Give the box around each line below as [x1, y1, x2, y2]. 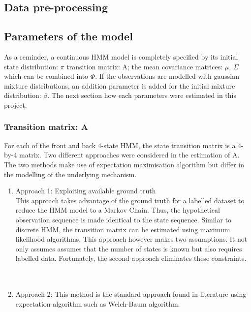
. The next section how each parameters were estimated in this [47, 90, 236, 100]
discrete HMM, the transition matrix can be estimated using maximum [15, 224, 230, 234]
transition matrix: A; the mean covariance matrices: [66, 61, 223, 71]
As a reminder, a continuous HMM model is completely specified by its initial [4, 51, 238, 62]
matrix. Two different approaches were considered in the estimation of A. [19, 150, 240, 160]
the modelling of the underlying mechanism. [4, 169, 137, 179]
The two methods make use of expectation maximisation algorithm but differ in [4, 159, 244, 169]
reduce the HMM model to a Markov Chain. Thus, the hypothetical [15, 205, 220, 215]
